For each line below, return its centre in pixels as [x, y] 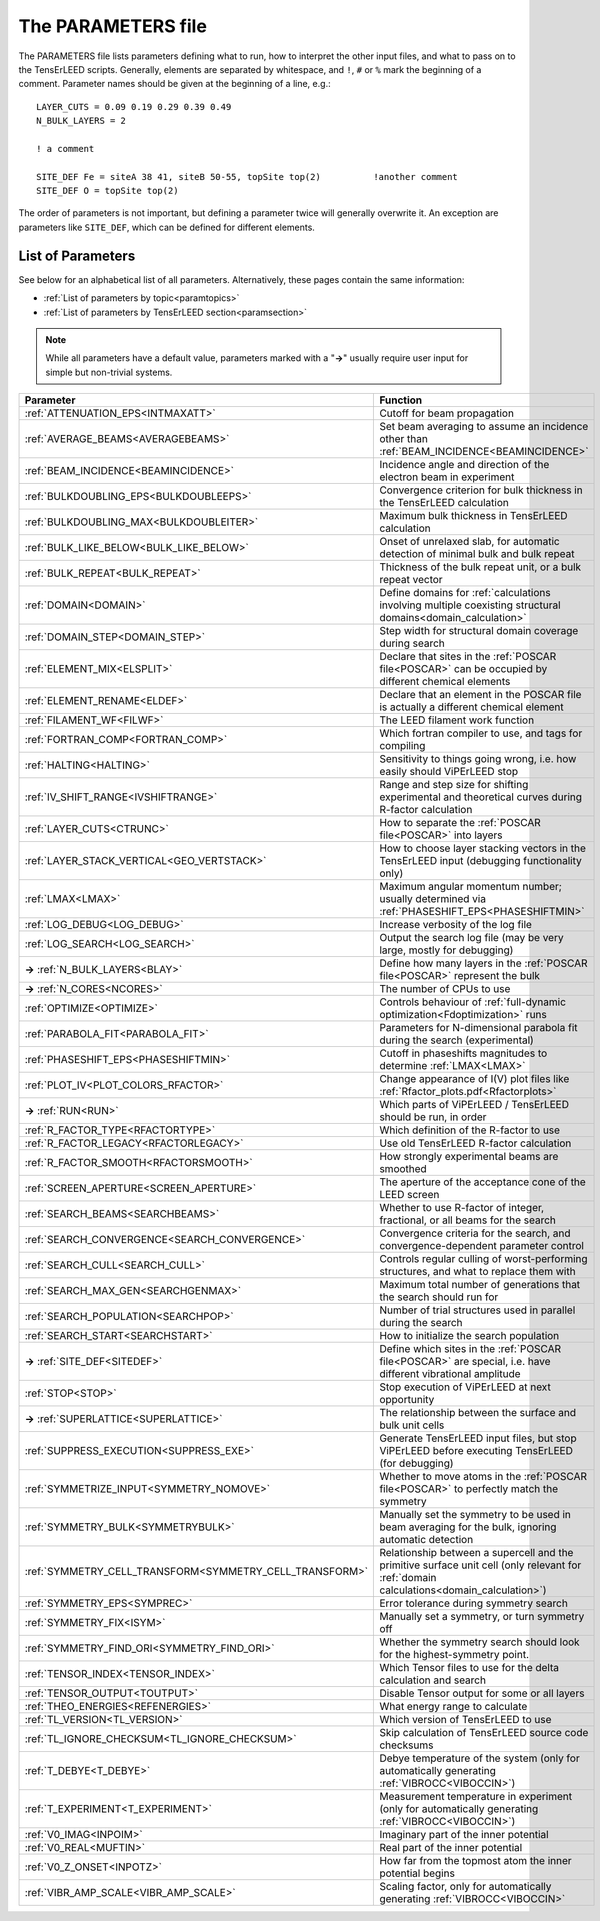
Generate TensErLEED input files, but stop [478, 1438]
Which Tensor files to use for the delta [469, 1668]
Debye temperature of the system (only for [479, 1758]
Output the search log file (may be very [471, 938]
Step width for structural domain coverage [479, 631]
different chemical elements [445, 682]
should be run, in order [433, 1117]
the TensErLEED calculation [444, 503]
